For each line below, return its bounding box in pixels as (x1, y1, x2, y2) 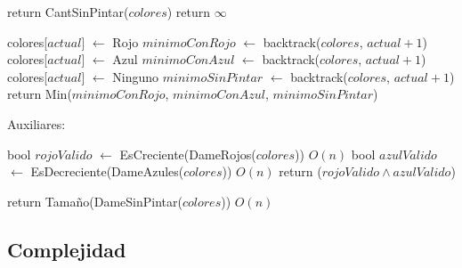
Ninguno (112, 67, 159, 85)
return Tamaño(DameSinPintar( (7, 191, 182, 210)
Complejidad (7, 235, 126, 263)
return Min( (7, 85, 72, 103)
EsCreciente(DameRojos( (119, 144, 256, 163)
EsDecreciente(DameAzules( (30, 162, 184, 181)
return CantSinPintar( (7, 3, 129, 20)
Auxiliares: (7, 114, 66, 133)
